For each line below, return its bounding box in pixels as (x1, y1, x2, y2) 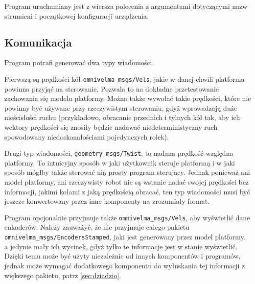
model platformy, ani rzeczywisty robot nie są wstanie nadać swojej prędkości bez (4, 177, 249, 187)
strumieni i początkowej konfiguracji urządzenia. (4, 10, 149, 21)
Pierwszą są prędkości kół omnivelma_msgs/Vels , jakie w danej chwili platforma (4, 73, 245, 84)
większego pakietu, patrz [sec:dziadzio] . (4, 270, 121, 280)
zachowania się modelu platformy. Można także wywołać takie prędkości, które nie (4, 93, 251, 103)
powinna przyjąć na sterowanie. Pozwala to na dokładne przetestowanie (4, 83, 219, 94)
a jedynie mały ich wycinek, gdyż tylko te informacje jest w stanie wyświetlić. (4, 241, 237, 251)
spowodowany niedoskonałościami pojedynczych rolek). (4, 131, 169, 142)
